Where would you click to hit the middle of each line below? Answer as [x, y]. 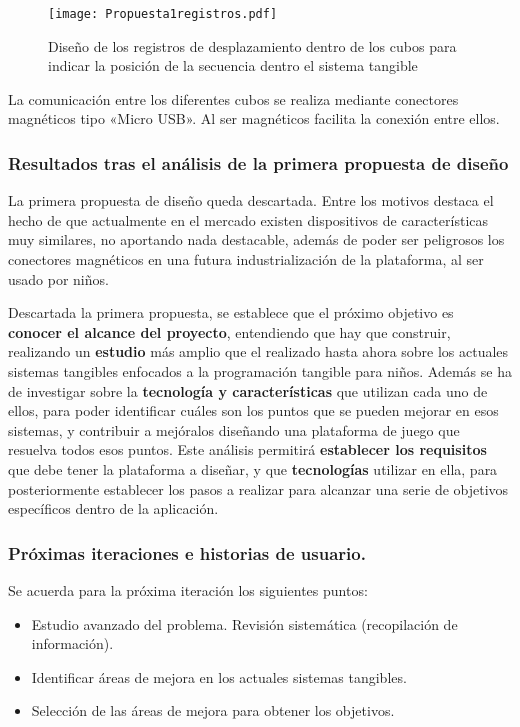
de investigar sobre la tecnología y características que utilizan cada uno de [248, 390]
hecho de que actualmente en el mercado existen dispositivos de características [248, 219]
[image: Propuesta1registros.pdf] [163, 14]
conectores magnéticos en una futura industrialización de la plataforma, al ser [246, 259]
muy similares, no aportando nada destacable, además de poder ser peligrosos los [256, 239]
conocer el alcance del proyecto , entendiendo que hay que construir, [229, 331]
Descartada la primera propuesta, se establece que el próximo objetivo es [231, 312]
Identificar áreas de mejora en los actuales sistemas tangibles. [219, 676]
